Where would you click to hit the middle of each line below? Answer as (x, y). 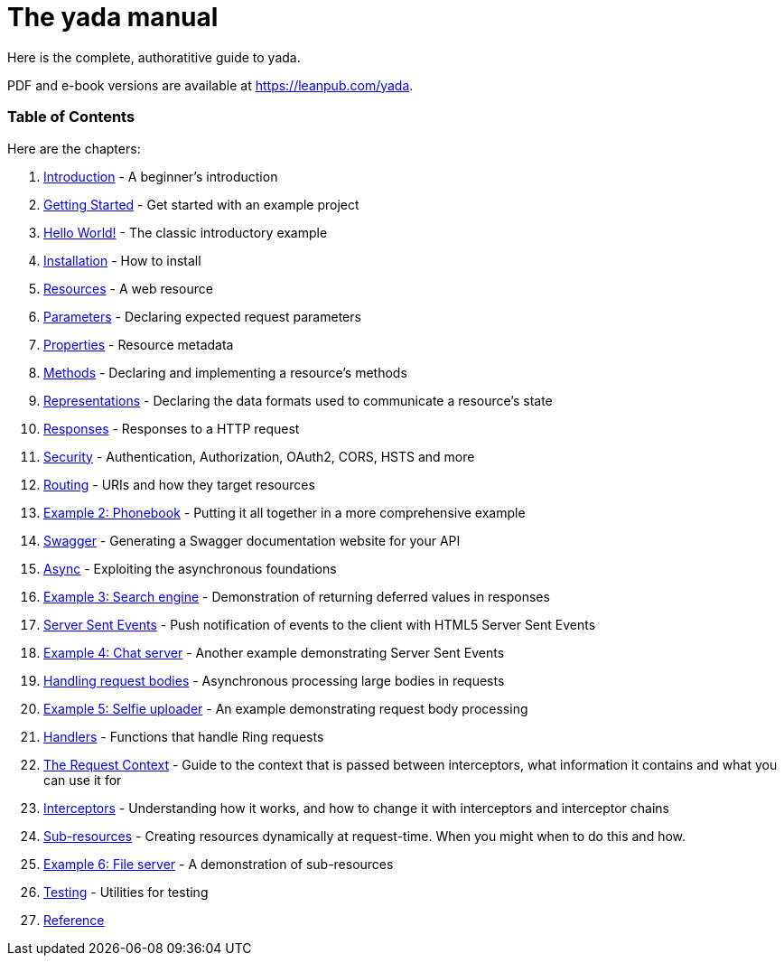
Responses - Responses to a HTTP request (172, 428)
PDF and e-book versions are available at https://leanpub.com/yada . (210, 85)
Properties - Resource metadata (139, 344)
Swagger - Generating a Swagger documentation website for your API (252, 540)
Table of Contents (71, 117)
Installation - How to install (122, 260)
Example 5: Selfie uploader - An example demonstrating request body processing (286, 708)
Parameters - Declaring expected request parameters (202, 316)
